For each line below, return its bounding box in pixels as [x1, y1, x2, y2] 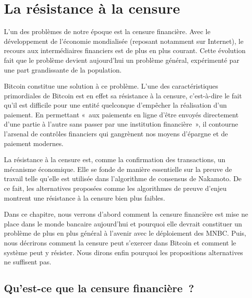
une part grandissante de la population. [4, 64, 122, 74]
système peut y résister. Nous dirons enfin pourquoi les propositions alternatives [4, 247, 243, 257]
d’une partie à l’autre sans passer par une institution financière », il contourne [4, 119, 238, 129]
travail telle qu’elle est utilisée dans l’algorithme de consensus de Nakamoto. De [4, 173, 242, 184]
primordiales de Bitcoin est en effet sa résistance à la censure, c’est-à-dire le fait [4, 90, 242, 100]
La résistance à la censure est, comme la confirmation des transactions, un [4, 154, 226, 165]
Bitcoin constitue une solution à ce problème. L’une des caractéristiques [4, 81, 218, 91]
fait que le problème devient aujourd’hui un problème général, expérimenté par [4, 55, 239, 65]
